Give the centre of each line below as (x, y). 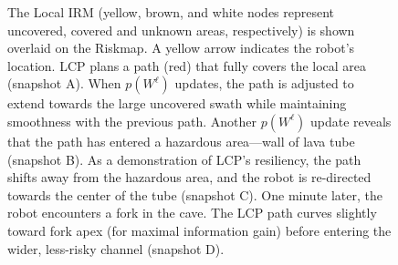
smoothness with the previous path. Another (132, 121)
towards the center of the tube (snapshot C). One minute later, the (195, 194)
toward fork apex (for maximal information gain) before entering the (199, 230)
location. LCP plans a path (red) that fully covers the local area (187, 65)
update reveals (351, 121)
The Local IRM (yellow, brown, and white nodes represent (171, 12)
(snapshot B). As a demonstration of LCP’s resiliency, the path (184, 159)
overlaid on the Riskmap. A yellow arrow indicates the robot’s (181, 48)
